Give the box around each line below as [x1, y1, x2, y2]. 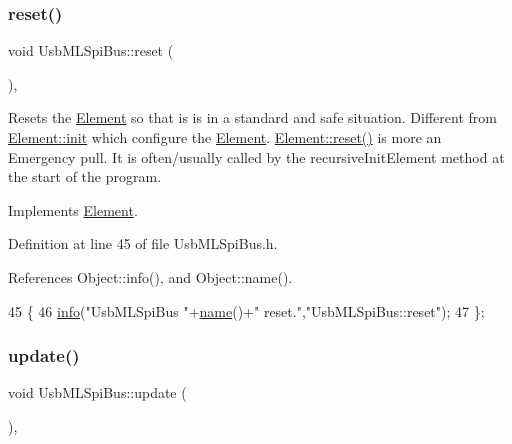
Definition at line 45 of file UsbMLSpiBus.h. [8, 233, 278, 254]
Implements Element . [8, 199, 138, 220]
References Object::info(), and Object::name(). [8, 266, 293, 287]
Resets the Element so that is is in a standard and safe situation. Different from [8, 107, 497, 128]
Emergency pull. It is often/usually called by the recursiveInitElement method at [8, 146, 505, 167]
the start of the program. [8, 166, 162, 187]
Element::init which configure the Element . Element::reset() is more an [8, 127, 442, 147]
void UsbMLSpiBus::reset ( [8, 40, 174, 61]
